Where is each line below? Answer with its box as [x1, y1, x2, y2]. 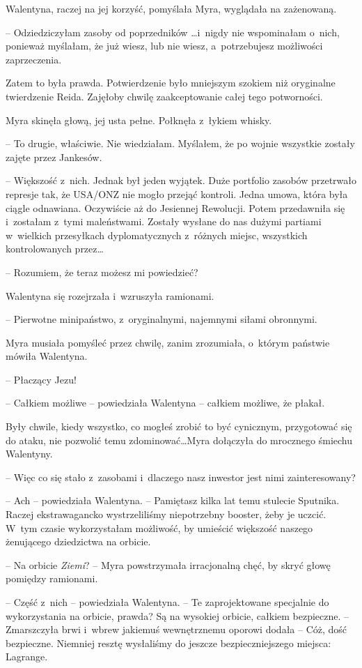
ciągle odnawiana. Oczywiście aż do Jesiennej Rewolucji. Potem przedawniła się [6, 200, 345, 215]
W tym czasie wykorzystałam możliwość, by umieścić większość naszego [6, 520, 313, 535]
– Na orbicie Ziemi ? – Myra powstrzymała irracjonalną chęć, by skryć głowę [6, 557, 331, 572]
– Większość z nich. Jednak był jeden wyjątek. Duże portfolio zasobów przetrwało [6, 173, 357, 188]
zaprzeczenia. [6, 52, 62, 66]
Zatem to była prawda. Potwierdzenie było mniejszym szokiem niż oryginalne [6, 75, 336, 90]
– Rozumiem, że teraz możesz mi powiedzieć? [6, 264, 198, 279]
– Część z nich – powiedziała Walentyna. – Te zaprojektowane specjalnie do [6, 595, 329, 609]
